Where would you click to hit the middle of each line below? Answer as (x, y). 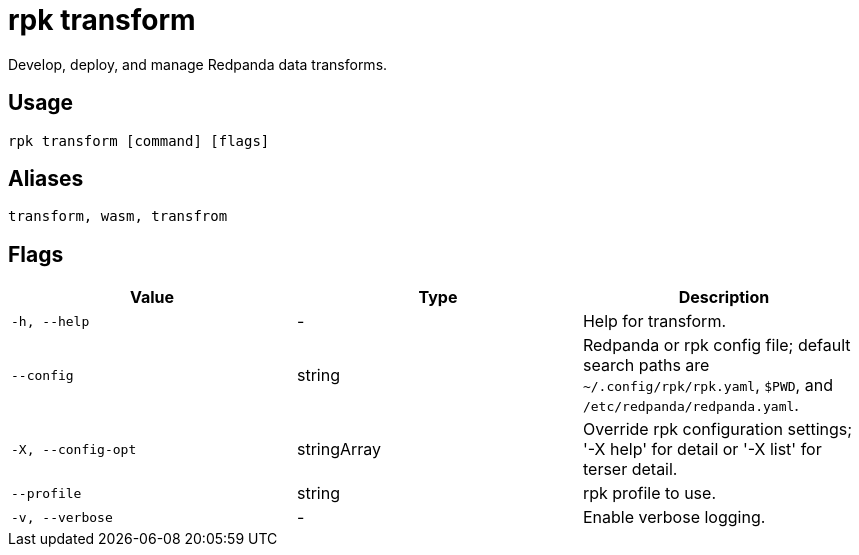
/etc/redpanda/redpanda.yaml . (690, 405)
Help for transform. (654, 321)
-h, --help (50, 321)
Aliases (46, 179)
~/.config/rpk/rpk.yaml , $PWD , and (707, 385)
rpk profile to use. (649, 493)
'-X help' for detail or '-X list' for (702, 449)
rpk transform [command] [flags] (139, 140)
